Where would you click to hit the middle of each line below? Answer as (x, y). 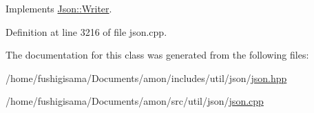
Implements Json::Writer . (59, 8)
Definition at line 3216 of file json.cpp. (86, 31)
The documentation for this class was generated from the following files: (157, 55)
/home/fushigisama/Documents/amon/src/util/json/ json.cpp (135, 101)
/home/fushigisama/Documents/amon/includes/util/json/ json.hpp (146, 78)
